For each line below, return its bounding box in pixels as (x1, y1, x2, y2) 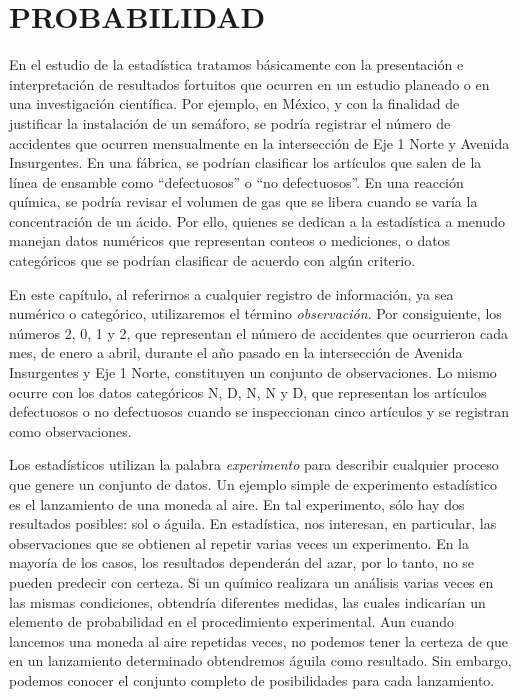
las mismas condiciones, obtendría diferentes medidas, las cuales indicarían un (9, 591, 486, 612)
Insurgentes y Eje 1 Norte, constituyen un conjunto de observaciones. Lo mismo (9, 362, 497, 383)
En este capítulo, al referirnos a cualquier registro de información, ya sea (9, 283, 454, 304)
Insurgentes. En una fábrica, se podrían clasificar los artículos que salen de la (9, 152, 482, 173)
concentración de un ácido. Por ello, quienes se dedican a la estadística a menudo (9, 210, 505, 231)
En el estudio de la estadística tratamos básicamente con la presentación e (9, 54, 464, 75)
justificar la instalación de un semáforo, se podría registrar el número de (9, 112, 451, 133)
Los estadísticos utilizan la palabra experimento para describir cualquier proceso (9, 454, 499, 475)
